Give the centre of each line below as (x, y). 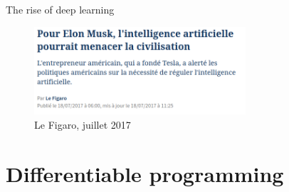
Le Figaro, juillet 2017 (83, 124)
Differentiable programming (145, 173)
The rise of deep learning (60, 9)
